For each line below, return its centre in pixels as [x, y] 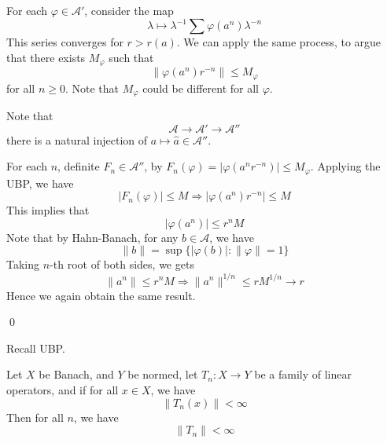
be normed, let [163, 374]
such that [131, 57]
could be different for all [201, 88]
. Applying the [345, 166]
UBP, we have [40, 183]
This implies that [48, 210]
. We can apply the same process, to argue [279, 42]
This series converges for [65, 42]
